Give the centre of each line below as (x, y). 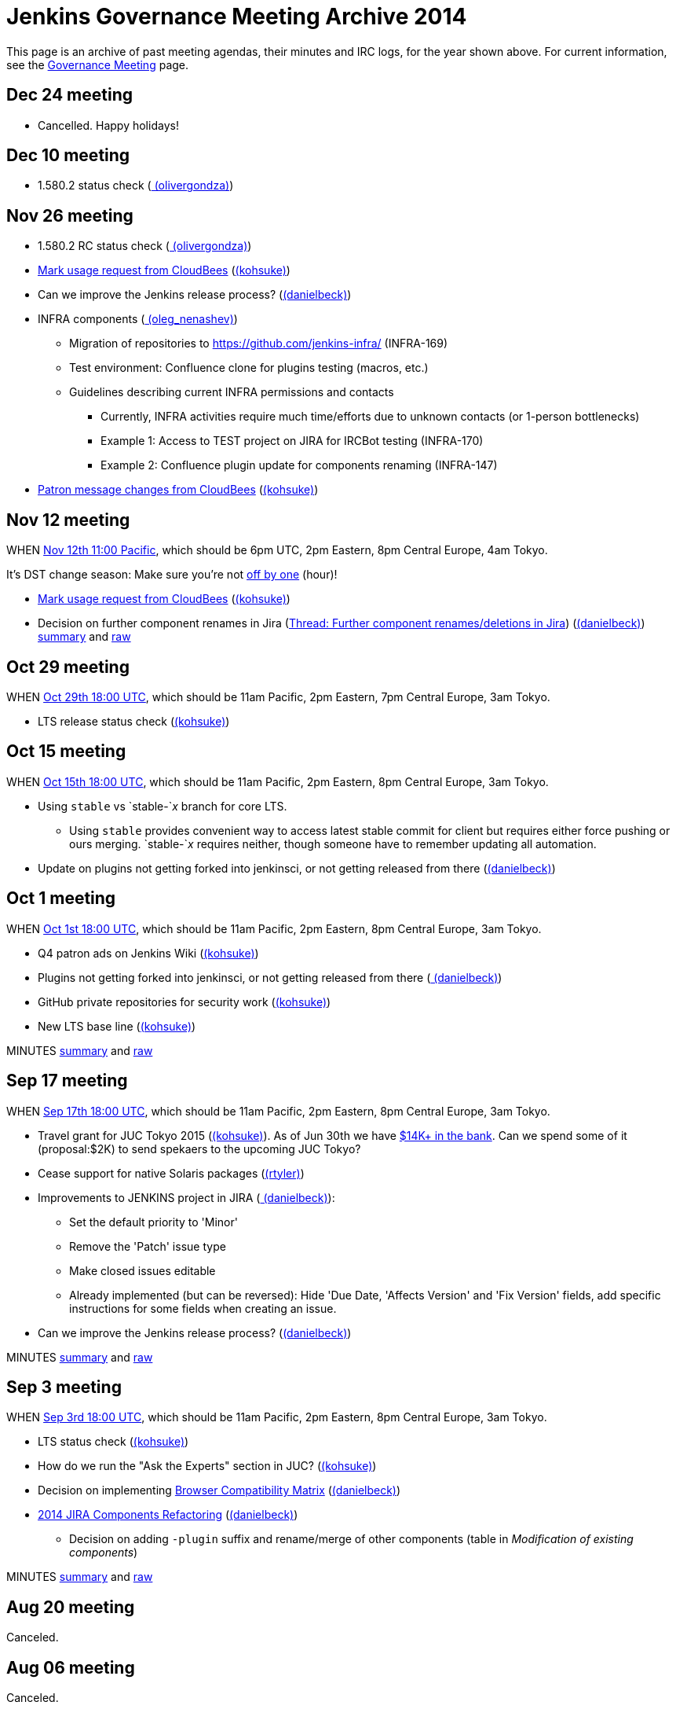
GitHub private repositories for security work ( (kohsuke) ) (185, 1002)
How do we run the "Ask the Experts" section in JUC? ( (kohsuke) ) (207, 1466)
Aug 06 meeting (71, 1667)
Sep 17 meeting (67, 1081)
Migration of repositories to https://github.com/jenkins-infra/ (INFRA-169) (259, 344)
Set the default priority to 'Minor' (153, 1222)
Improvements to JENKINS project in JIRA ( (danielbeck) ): (186, 1197)
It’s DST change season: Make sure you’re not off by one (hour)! (172, 575)
